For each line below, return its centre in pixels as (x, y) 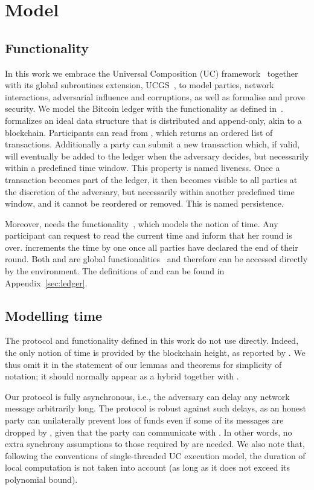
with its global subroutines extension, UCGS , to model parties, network (139, 85)
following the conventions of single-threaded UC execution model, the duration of (155, 455)
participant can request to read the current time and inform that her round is (149, 235)
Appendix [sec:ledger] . (46, 282)
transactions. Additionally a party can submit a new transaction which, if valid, (152, 144)
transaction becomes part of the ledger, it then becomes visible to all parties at (151, 179)
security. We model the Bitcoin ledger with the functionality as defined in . (144, 108)
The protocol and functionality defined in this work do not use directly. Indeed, (152, 340)
